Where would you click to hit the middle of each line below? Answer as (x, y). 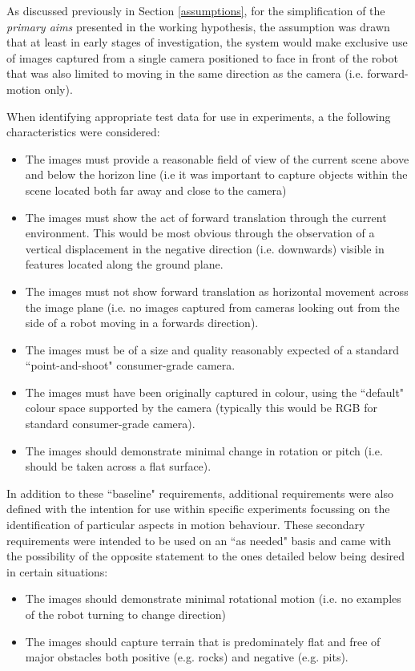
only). (58, 89)
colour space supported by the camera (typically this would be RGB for (201, 408)
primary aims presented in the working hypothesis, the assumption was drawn (198, 26)
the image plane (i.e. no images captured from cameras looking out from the (212, 307)
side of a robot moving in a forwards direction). (142, 323)
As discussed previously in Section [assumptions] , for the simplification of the (196, 10)
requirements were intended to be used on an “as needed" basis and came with (199, 540)
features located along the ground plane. (124, 264)
